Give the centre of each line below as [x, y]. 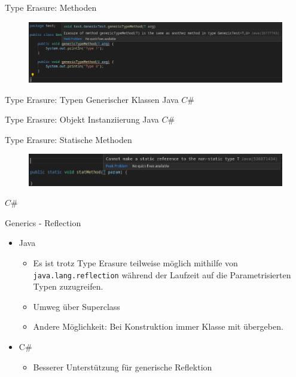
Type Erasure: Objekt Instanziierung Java [82, 119]
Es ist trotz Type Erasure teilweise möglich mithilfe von [135, 262]
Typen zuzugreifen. [68, 286]
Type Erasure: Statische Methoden [68, 139]
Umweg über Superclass [77, 306]
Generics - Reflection [43, 222]
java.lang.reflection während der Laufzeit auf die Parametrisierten [162, 274]
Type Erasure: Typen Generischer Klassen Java [92, 99]
